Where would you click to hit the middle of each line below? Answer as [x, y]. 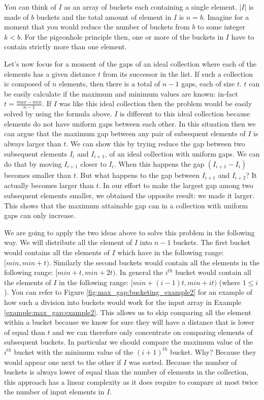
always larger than [33, 143]
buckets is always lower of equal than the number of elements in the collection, [126, 372]
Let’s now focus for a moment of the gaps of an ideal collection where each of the [130, 63]
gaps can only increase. [40, 215]
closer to [93, 164]
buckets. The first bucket [212, 242]
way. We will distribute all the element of [68, 242]
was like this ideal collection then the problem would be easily [156, 103]
